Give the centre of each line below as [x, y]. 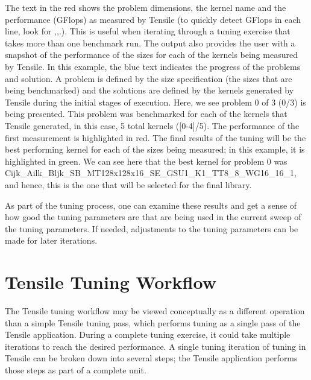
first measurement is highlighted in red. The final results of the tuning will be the [155, 137]
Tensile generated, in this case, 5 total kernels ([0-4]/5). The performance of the [152, 125]
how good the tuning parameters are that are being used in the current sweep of [153, 217]
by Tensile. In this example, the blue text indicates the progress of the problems [153, 66]
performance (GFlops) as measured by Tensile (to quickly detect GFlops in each [153, 19]
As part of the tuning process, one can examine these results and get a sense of [151, 205]
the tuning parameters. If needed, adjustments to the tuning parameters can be [152, 228]
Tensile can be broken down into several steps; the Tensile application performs [151, 358]
